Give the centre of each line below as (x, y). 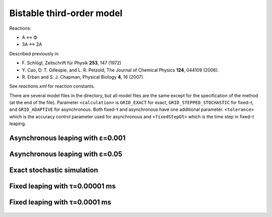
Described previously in (34, 53)
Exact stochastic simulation (54, 170)
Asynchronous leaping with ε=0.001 (67, 138)
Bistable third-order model (66, 13)
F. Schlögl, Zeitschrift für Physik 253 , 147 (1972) (72, 63)
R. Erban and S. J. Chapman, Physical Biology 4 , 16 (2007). (83, 77)
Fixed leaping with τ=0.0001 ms (60, 202)
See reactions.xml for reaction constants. (52, 86)
